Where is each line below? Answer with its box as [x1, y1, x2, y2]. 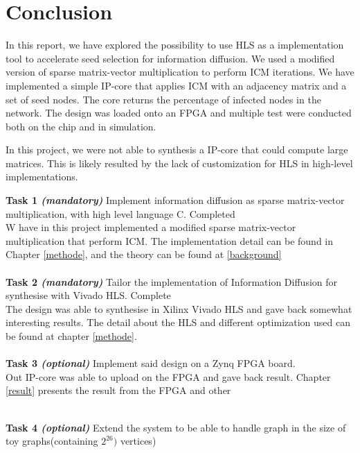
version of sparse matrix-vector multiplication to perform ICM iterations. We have [6, 65, 354, 79]
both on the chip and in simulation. [6, 119, 156, 133]
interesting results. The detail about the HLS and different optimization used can [6, 315, 351, 330]
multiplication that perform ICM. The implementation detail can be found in [6, 233, 334, 248]
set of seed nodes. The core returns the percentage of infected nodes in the [6, 92, 321, 106]
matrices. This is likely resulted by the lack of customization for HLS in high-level [6, 155, 353, 170]
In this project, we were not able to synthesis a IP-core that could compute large [6, 142, 348, 157]
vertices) [120, 434, 156, 448]
